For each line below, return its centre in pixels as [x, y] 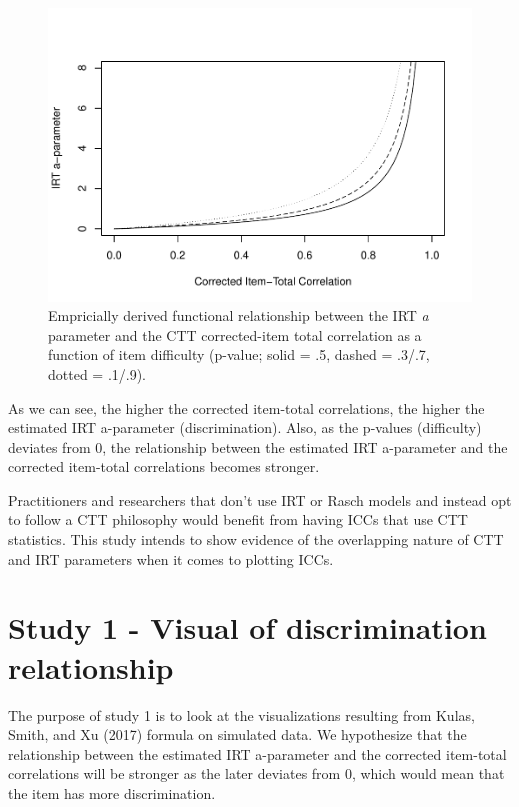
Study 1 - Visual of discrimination [247, 627]
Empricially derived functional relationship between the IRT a [238, 315]
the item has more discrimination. [112, 792]
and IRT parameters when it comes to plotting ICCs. [171, 558]
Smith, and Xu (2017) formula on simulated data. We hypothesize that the [237, 734]
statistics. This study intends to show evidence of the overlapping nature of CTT [256, 539]
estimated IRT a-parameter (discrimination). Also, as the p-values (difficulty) [245, 427]
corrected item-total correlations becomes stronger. [164, 466]
